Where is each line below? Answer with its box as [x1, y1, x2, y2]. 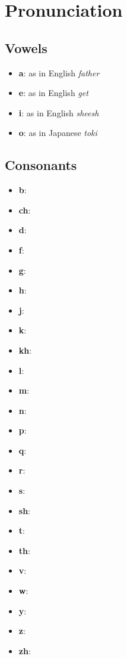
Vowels [5, 38, 47, 57]
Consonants [5, 156, 77, 174]
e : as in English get [18, 86, 88, 99]
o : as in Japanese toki [18, 126, 97, 139]
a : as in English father [18, 66, 100, 79]
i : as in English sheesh [18, 106, 99, 119]
